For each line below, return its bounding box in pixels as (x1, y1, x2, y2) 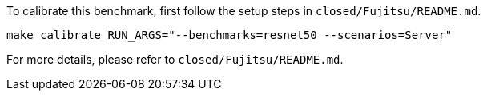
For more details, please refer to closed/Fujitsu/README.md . (6, 52, 344, 66)
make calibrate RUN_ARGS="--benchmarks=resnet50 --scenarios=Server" (6, 29, 453, 41)
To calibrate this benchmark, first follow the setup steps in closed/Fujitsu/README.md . (6, 4, 481, 17)
